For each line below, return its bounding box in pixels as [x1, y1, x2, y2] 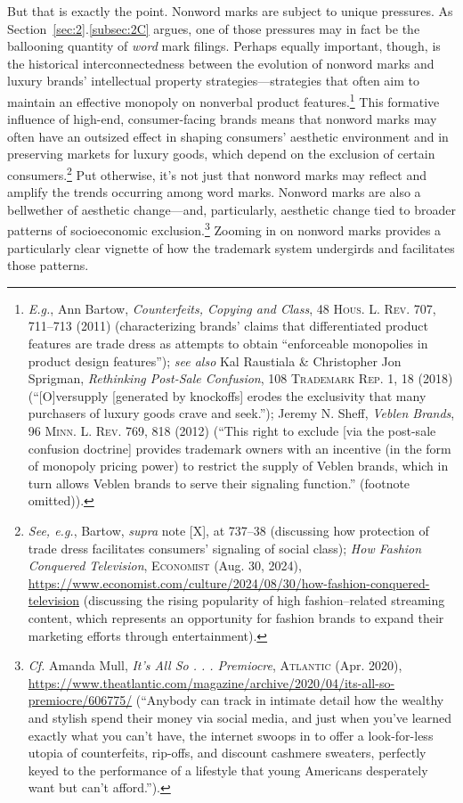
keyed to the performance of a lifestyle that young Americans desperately [28, 760, 428, 779]
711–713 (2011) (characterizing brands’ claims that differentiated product [28, 316, 428, 335]
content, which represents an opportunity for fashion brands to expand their [28, 608, 444, 627]
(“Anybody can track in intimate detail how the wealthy [135, 691, 444, 709]
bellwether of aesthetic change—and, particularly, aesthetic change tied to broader [7, 200, 456, 218]
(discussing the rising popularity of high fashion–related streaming [83, 591, 445, 610]
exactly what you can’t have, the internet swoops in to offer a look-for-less [28, 725, 434, 744]
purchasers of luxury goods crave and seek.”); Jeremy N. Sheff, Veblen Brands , [28, 404, 455, 422]
